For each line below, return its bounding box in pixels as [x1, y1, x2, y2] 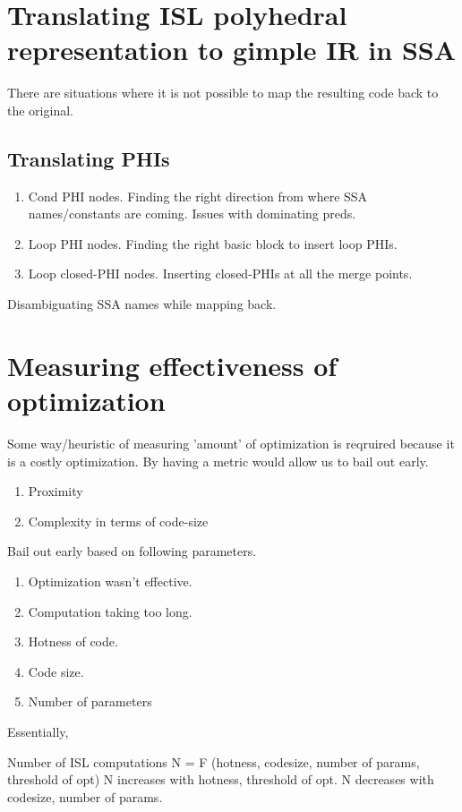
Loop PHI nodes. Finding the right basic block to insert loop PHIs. [28, 234, 398, 252]
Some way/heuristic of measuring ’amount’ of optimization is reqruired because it [7, 433, 455, 452]
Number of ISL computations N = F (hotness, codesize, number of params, [7, 752, 420, 771]
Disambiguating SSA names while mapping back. [7, 295, 277, 313]
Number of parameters [28, 692, 152, 711]
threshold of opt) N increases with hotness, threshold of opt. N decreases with [7, 770, 434, 789]
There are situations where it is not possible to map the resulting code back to [7, 83, 439, 102]
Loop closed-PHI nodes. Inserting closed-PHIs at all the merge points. [28, 264, 413, 283]
